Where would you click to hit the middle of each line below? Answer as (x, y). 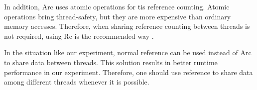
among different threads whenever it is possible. (77, 82)
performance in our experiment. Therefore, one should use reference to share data (128, 72)
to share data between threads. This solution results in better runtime (111, 62)
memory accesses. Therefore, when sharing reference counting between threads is (127, 26)
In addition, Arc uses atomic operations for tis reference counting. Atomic (117, 6)
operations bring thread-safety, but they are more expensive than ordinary (118, 16)
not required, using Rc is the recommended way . (79, 36)
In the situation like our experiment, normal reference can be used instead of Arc (128, 52)
